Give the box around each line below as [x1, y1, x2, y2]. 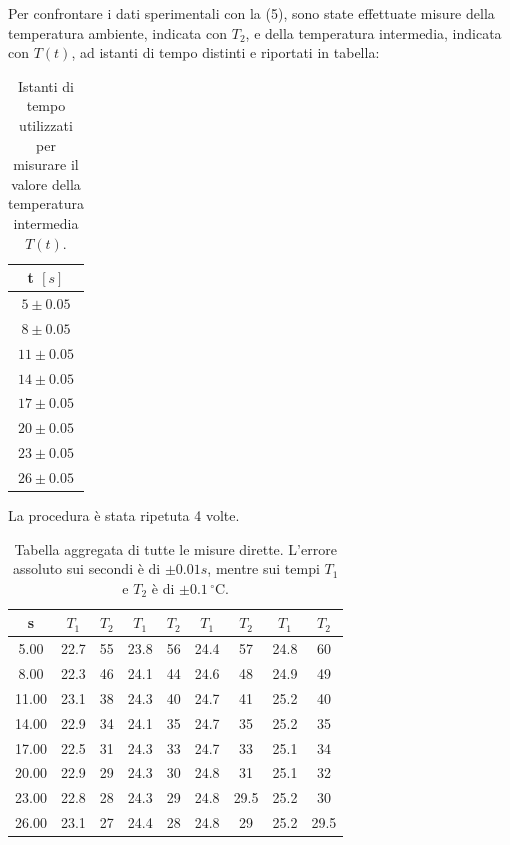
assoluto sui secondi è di [12, 558, 161, 579]
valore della [11, 173, 81, 194]
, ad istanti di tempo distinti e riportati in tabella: [71, 42, 380, 63]
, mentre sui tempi [207, 558, 320, 579]
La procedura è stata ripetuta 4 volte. [8, 504, 240, 525]
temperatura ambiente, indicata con [8, 22, 228, 43]
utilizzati [19, 114, 73, 135]
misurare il [13, 154, 79, 175]
